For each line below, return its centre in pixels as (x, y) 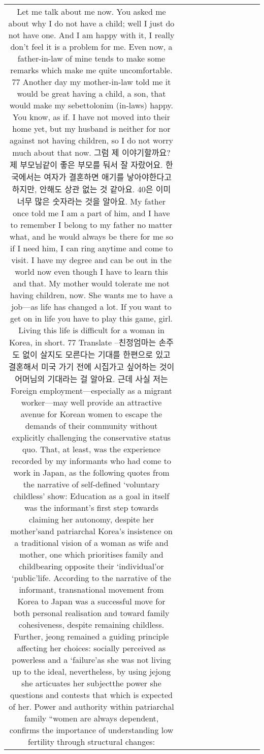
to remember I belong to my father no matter (91, 225)
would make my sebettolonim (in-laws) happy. (91, 105)
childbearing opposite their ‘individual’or (91, 566)
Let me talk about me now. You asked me (91, 11)
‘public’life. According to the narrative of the (91, 578)
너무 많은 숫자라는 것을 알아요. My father (91, 201)
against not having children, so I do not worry (91, 140)
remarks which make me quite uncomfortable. (91, 70)
